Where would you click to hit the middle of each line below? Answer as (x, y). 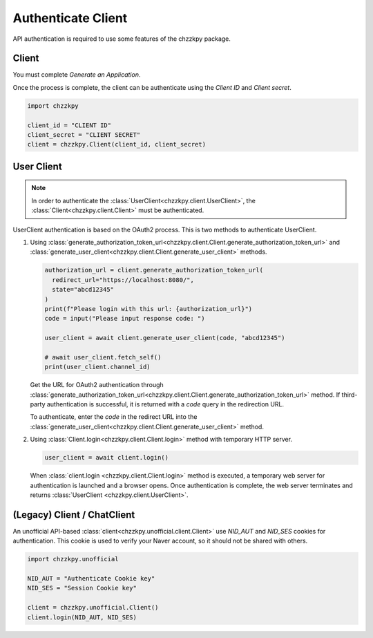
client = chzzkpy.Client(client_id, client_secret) (117, 144)
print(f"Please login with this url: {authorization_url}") (149, 309)
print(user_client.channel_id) (98, 367)
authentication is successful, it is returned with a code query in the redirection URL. (165, 404)
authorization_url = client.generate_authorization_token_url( (154, 270)
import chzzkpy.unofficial (73, 559)
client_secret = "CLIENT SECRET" (84, 135)
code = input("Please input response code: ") (125, 319)
